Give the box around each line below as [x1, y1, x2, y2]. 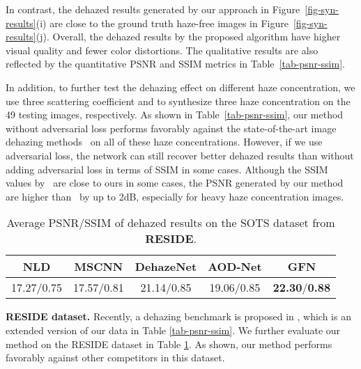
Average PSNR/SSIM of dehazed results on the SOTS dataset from [6, 214, 335, 231]
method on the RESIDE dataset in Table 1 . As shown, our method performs [6, 336, 332, 351]
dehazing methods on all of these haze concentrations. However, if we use [6, 134, 323, 149]
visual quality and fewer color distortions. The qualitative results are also [6, 42, 318, 57]
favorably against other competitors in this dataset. [6, 350, 225, 365]
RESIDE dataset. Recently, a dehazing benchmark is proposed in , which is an [6, 309, 351, 324]
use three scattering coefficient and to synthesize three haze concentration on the [6, 93, 351, 108]
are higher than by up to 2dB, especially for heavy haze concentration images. [6, 189, 344, 203]
